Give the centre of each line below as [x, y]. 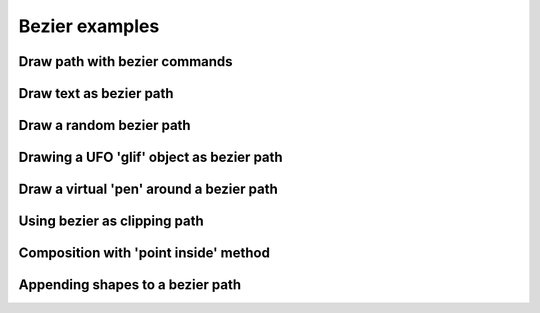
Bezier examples [89, 26]
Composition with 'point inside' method [144, 253]
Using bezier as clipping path [111, 221]
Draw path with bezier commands [126, 61]
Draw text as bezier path [96, 93]
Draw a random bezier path [104, 125]
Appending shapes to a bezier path [130, 285]
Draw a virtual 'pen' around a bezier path [148, 189]
